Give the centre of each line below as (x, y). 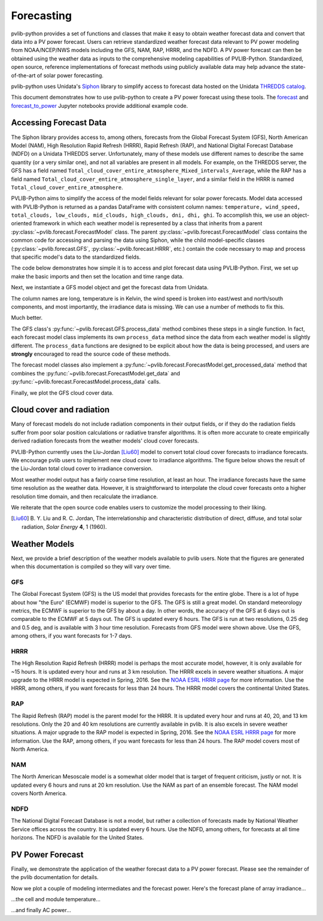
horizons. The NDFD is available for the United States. (77, 837)
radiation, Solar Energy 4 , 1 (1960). (64, 526)
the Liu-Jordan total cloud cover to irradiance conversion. (82, 469)
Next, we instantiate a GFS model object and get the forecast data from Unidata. (110, 287)
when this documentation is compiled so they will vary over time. (91, 566)
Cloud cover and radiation (60, 410)
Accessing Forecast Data (59, 123)
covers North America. (39, 793)
